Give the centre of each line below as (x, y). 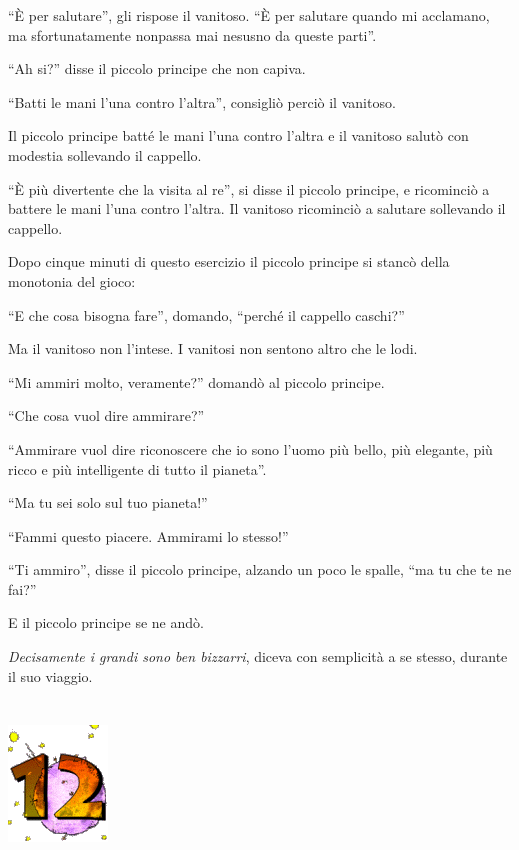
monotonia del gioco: (72, 280)
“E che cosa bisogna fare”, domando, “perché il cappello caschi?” (206, 314)
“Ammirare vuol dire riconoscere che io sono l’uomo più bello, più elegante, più (250, 448)
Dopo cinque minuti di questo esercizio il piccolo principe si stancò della (229, 261)
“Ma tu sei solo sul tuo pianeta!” (108, 502)
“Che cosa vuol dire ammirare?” (106, 415)
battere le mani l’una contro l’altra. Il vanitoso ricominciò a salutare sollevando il (257, 208)
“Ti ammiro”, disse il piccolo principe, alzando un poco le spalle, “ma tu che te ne (260, 569)
